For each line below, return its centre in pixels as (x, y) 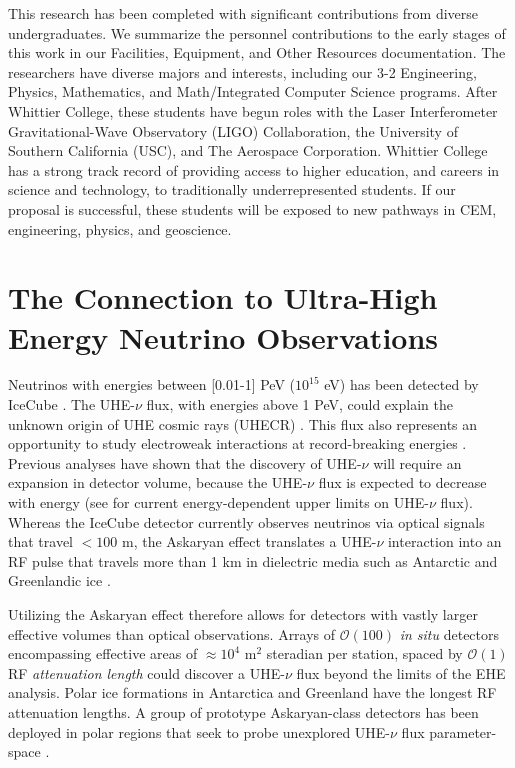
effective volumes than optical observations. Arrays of (172, 633)
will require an (417, 462)
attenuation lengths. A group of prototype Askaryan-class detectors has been (243, 711)
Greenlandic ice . (59, 580)
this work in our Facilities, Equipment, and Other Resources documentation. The (257, 52)
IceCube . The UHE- (71, 404)
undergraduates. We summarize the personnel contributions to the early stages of (257, 32)
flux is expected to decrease (402, 482)
